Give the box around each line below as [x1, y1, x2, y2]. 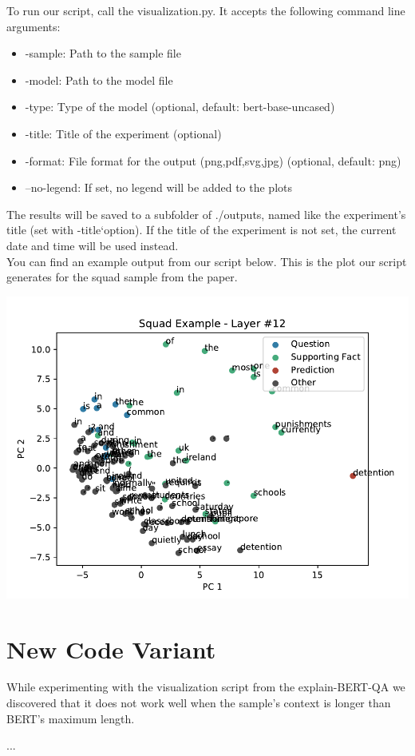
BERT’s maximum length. [6, 710, 135, 726]
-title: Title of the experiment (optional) [25, 125, 222, 141]
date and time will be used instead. [6, 237, 179, 253]
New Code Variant [6, 632, 216, 665]
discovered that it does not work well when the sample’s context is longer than [6, 694, 391, 711]
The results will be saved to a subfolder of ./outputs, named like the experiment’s [6, 205, 406, 222]
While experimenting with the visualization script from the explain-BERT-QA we [6, 678, 405, 695]
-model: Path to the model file [25, 71, 173, 88]
